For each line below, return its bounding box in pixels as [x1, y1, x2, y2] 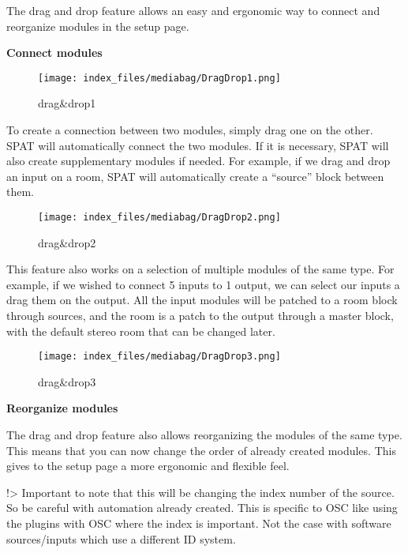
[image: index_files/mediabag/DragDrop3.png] [38, 351, 281, 363]
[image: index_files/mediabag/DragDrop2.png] [38, 212, 281, 223]
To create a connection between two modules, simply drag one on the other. [6, 122, 373, 138]
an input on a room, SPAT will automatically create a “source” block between [6, 167, 384, 184]
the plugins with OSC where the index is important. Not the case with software [6, 515, 391, 532]
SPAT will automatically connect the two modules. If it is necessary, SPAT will [6, 137, 389, 153]
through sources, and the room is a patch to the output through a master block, [6, 307, 394, 324]
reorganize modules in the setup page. [6, 17, 189, 34]
